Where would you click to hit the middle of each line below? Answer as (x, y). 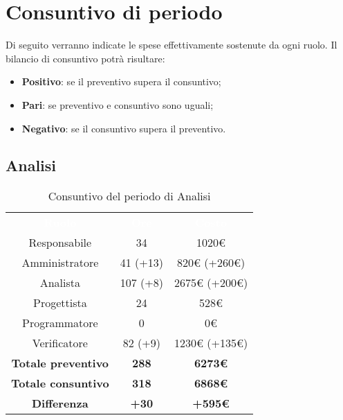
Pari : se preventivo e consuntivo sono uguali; (118, 104)
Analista (60, 283)
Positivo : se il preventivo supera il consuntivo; (121, 81)
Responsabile (60, 243)
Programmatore (60, 323)
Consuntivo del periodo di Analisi (129, 196)
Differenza (60, 403)
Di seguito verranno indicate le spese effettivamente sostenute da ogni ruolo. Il (171, 45)
